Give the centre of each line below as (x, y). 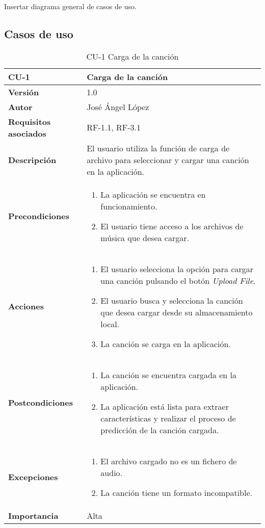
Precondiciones (39, 216)
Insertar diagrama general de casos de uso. (70, 6)
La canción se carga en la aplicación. (166, 344)
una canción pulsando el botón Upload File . (178, 280)
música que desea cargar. (145, 237)
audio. (112, 472)
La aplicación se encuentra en (153, 194)
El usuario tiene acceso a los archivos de (172, 226)
